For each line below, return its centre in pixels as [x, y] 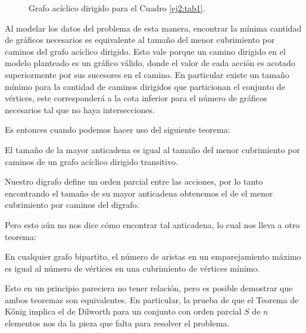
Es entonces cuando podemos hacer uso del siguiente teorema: [118, 130]
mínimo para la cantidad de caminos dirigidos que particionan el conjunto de [145, 86]
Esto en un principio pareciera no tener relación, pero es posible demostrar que [149, 288]
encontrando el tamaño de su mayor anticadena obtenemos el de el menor [139, 193]
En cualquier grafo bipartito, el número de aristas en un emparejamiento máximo [153, 256]
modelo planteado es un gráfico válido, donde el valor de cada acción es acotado [150, 63]
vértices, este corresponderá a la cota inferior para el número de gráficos [136, 98]
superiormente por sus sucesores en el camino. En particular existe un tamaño [147, 74]
